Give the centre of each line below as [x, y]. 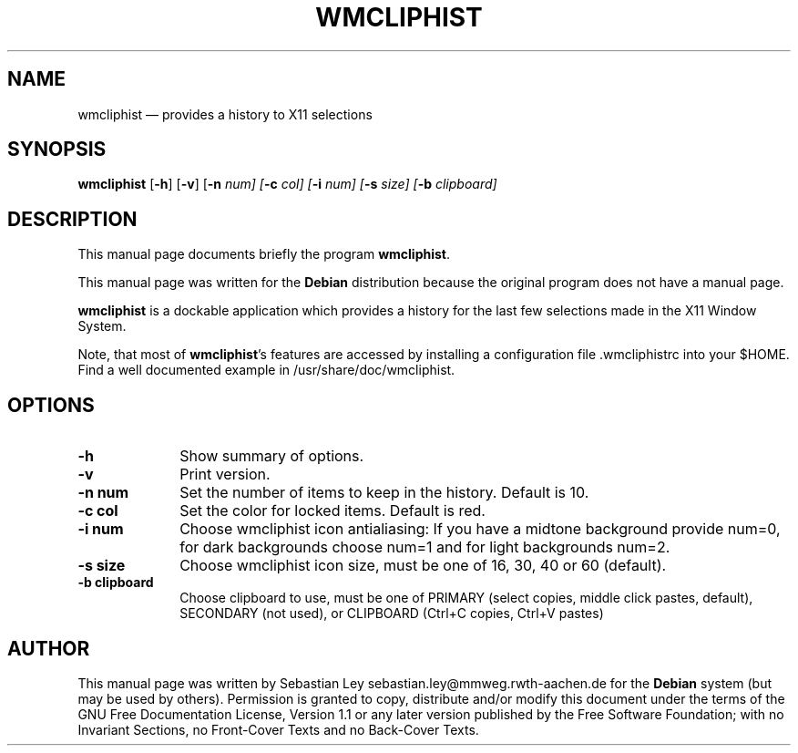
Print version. [225, 474]
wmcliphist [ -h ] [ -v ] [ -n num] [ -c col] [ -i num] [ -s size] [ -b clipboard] [287, 184]
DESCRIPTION [72, 219]
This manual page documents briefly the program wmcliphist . [264, 254]
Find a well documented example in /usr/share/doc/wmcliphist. [266, 370]
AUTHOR [49, 648]
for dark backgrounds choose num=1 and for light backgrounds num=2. [425, 547]
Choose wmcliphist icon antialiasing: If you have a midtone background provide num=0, [480, 529]
